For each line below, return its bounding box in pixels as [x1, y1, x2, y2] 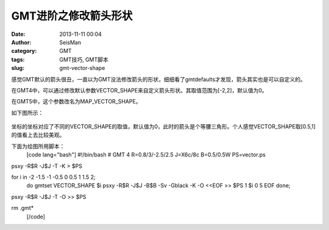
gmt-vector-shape [59, 64, 105, 72]
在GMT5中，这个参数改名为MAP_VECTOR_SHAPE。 [11, 98, 141, 105]
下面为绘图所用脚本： [11, 142, 65, 150]
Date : [11, 30, 26, 38]
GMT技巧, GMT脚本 [59, 55, 109, 63]
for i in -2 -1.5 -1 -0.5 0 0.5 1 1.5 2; [11, 173, 96, 181]
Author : [11, 38, 32, 46]
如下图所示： [11, 109, 44, 116]
